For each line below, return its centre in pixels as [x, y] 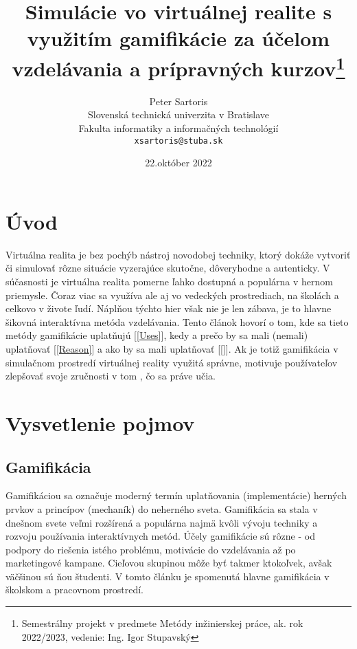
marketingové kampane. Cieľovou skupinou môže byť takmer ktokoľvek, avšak [169, 563]
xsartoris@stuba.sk [178, 141]
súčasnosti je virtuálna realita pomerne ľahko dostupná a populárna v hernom [169, 281]
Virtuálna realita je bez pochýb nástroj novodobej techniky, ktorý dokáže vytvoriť [178, 254]
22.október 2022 [178, 163]
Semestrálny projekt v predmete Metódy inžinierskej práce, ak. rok [162, 623]
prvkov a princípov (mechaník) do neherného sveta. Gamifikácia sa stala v [162, 508]
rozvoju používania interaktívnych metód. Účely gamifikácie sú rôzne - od [160, 536]
